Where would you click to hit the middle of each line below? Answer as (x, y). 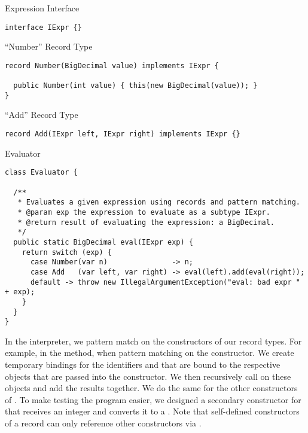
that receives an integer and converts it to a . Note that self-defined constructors (152, 411)
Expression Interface (42, 8)
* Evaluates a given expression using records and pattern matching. (159, 202)
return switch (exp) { (67, 252)
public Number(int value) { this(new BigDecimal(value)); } (135, 86)
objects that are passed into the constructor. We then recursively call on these (148, 376)
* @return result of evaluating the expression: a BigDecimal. (146, 222)
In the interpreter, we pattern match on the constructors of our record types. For (153, 341)
